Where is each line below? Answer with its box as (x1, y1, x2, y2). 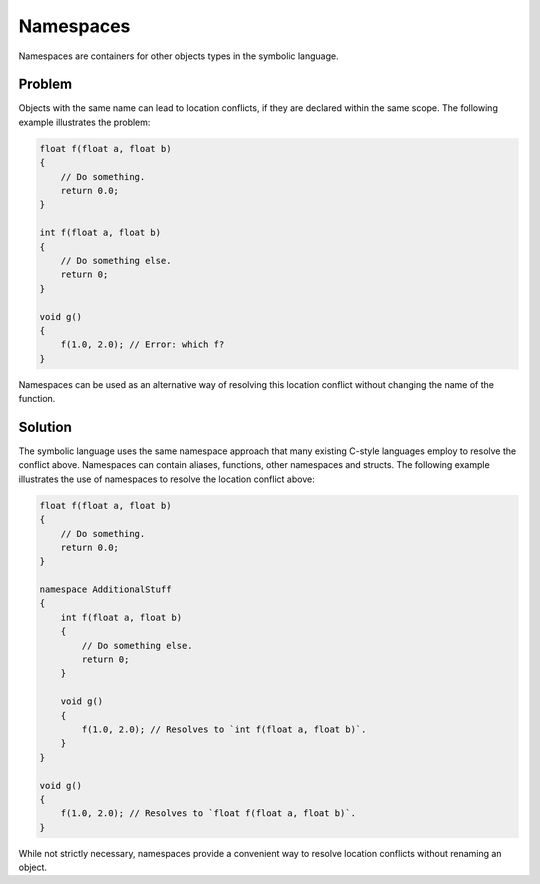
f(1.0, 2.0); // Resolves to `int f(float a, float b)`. (81, 723, 367, 735)
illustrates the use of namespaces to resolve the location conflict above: (18, 473, 315, 485)
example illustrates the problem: (18, 116, 151, 128)
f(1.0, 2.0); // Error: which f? (60, 339, 225, 350)
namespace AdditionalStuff (39, 584, 172, 595)
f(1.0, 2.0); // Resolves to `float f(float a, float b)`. (60, 808, 357, 819)
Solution (18, 418, 72, 435)
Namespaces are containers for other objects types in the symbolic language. (18, 50, 339, 62)
